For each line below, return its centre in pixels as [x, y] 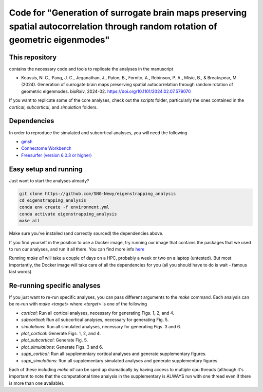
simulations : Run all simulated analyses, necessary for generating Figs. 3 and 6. [101, 326]
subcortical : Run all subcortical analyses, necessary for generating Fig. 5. [95, 320]
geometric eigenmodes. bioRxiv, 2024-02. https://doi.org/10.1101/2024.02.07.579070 [106, 91]
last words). [21, 272]
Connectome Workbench [46, 148]
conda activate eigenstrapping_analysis [68, 214]
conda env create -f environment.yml [64, 207]
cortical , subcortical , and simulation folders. [53, 107]
